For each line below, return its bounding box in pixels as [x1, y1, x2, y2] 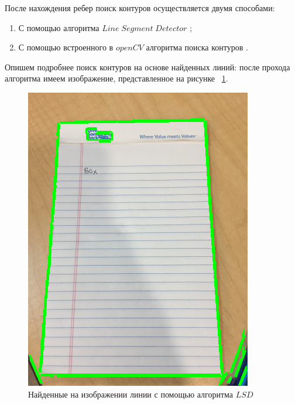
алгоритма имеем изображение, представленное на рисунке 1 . [5, 72, 228, 84]
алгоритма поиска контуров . [146, 41, 248, 53]
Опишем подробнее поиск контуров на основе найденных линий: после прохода [5, 60, 290, 73]
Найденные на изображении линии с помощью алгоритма [28, 388, 234, 400]
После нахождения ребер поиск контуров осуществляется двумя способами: [5, 2, 275, 13]
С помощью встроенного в [18, 41, 114, 53]
